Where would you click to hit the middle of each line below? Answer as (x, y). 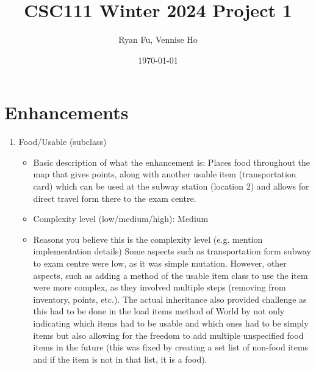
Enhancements (66, 112)
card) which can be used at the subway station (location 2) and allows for (171, 186)
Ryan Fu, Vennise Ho (158, 39)
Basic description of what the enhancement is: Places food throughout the (172, 162)
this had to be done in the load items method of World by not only (159, 311)
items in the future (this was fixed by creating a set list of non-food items (171, 347)
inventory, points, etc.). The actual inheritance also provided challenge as (170, 299)
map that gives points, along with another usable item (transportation (165, 174)
